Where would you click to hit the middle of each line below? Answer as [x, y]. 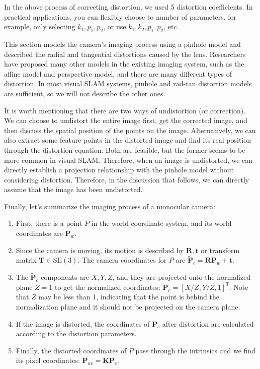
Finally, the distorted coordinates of [71, 350]
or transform [220, 250]
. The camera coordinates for [122, 260]
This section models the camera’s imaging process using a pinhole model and [122, 44]
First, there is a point [49, 223]
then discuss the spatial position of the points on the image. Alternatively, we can [130, 130]
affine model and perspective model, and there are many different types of [118, 73]
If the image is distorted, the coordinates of [83, 323]
